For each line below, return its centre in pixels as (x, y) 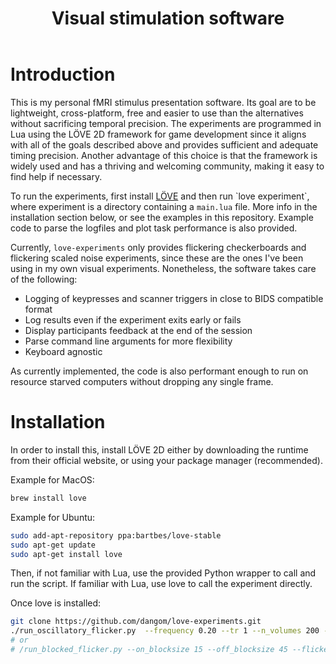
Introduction (63, 74)
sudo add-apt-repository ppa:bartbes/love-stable (116, 535)
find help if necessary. (56, 176)
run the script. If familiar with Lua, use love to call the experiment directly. (161, 584)
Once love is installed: (56, 603)
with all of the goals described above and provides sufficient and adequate (164, 144)
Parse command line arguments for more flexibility (128, 341)
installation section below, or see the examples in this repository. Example (162, 217)
